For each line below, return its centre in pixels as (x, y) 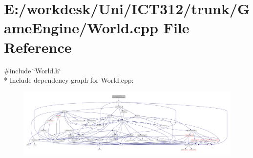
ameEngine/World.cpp (81, 28)
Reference (38, 47)
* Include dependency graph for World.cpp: (69, 80)
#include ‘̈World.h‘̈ (32, 70)
